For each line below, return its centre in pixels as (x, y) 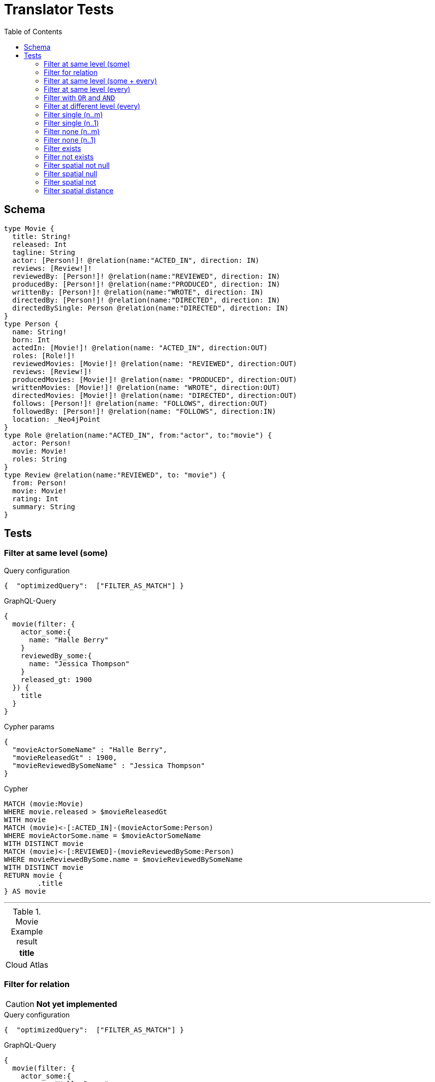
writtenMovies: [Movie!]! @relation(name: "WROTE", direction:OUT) (146, 387)
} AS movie (25, 891)
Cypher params (29, 726)
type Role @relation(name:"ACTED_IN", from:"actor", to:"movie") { (138, 435)
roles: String (39, 459)
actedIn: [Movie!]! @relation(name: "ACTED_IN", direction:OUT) (140, 348)
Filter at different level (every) (92, 106)
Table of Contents (33, 31)
